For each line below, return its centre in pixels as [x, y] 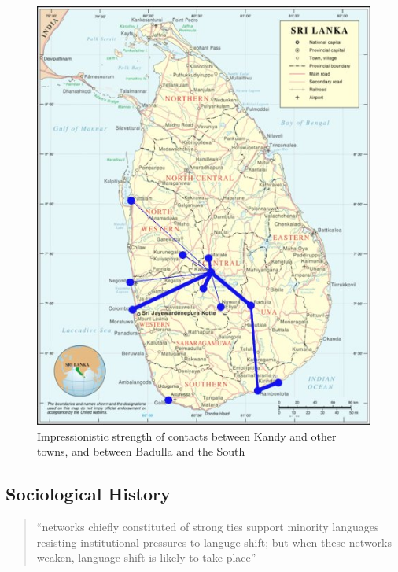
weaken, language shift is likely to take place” [146, 557]
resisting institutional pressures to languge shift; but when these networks [214, 542]
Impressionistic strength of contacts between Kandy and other [187, 435]
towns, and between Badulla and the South [141, 451]
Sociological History [88, 494]
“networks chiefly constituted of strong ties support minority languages [208, 527]
